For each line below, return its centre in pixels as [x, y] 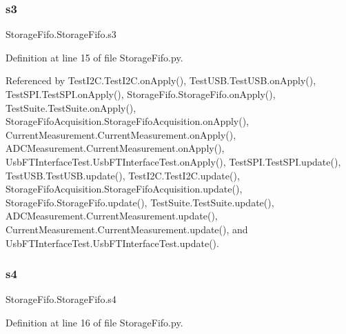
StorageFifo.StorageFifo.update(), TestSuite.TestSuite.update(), [140, 202]
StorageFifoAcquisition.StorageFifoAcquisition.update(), [124, 189]
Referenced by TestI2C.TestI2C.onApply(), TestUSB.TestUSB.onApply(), [161, 80]
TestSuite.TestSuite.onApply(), [71, 107]
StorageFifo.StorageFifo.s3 [61, 34]
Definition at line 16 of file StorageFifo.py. [94, 322]
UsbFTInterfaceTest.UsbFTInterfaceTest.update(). [112, 243]
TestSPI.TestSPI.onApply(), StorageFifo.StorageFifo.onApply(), [141, 94]
